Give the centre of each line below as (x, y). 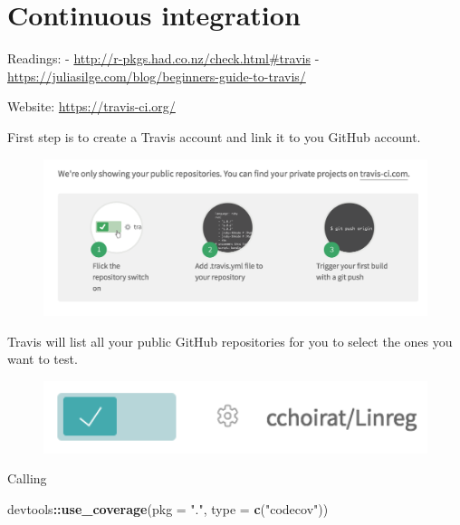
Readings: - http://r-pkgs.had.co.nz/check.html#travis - (163, 58)
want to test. (43, 359)
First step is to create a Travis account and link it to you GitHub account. (214, 136)
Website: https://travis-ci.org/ (91, 106)
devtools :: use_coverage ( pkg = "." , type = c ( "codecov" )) (168, 508)
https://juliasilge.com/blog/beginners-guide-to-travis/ (157, 76)
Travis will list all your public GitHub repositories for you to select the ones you (230, 341)
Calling (27, 478)
